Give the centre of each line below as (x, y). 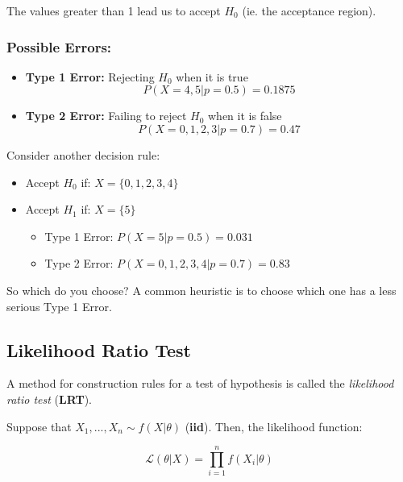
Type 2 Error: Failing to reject (106, 116)
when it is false (245, 116)
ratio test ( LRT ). (50, 399)
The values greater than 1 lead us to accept (114, 10)
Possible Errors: (59, 46)
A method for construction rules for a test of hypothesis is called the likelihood (200, 383)
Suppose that (39, 426)
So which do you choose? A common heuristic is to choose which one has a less (201, 290)
